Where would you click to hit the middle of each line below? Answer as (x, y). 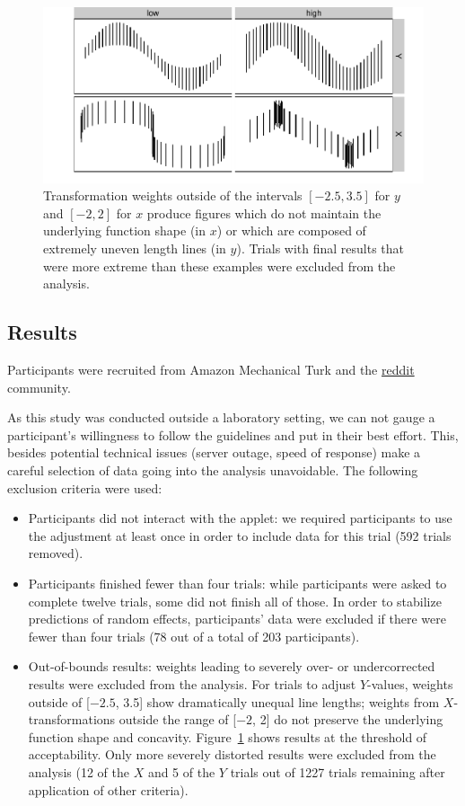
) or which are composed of (291, 230)
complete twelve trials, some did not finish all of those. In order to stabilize (235, 601)
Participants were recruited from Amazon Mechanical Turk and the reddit (211, 370)
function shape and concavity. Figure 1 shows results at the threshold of (228, 736)
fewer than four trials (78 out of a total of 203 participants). (194, 636)
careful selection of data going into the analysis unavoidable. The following (213, 470)
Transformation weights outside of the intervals (173, 195)
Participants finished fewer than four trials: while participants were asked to (237, 583)
